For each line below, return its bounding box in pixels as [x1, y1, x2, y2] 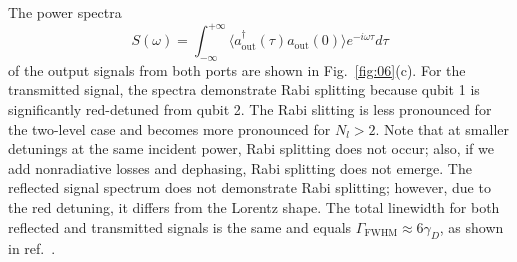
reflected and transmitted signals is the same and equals [8, 216, 352, 237]
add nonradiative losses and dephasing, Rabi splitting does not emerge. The [8, 157, 472, 178]
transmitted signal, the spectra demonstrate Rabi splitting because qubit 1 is [8, 79, 480, 100]
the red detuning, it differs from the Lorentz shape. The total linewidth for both [8, 197, 500, 218]
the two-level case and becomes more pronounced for [8, 118, 331, 139]
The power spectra [8, 2, 122, 22]
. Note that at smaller [375, 118, 509, 139]
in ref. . [8, 238, 56, 259]
